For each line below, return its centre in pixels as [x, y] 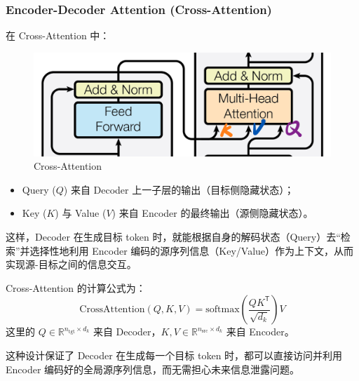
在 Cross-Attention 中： [58, 35]
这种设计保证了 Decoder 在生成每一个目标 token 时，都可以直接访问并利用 [174, 355]
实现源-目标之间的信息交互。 [71, 264]
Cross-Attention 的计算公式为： [76, 287]
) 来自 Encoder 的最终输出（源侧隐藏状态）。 [212, 213]
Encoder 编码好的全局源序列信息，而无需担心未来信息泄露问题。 [153, 369]
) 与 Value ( [81, 213]
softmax [223, 310]
